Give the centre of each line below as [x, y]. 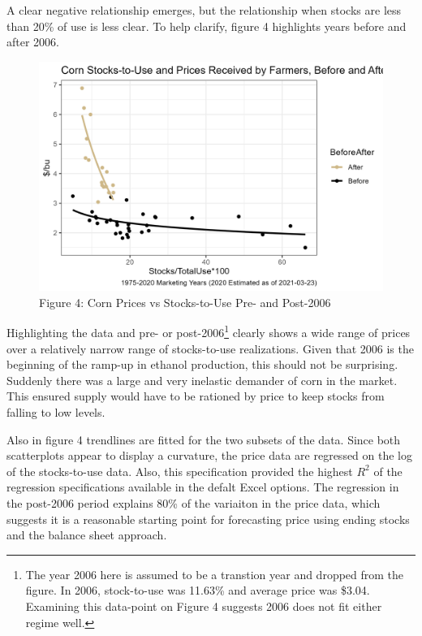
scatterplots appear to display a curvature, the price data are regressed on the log [210, 455]
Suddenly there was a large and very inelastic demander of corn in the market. [202, 380]
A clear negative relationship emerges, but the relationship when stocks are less [204, 10]
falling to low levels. [56, 411]
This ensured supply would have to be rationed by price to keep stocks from [196, 396]
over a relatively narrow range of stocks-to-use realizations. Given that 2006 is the [210, 348]
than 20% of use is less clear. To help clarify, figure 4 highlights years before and [207, 26]
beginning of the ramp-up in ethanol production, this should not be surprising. [202, 364]
